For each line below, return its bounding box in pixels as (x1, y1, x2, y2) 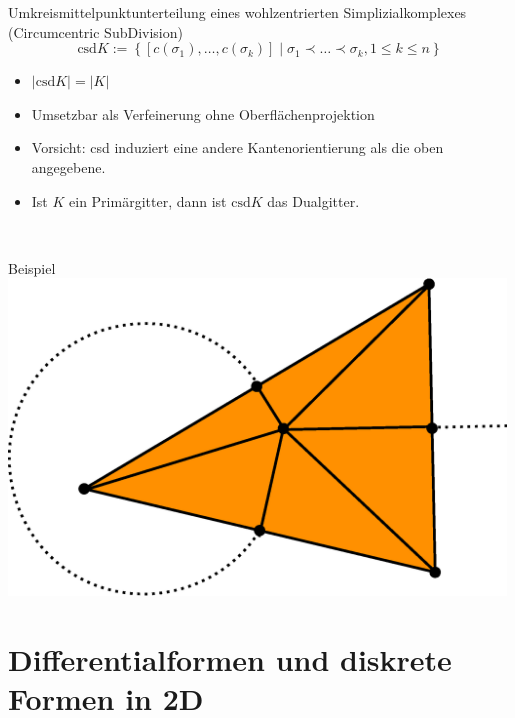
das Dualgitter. (267, 190, 360, 211)
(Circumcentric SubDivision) (8, 21, 183, 42)
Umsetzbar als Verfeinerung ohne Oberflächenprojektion (31, 103, 375, 124)
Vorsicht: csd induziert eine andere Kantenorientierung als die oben (31, 137, 444, 158)
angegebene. (31, 156, 106, 177)
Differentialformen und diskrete (8, 638, 452, 679)
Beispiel (8, 257, 56, 278)
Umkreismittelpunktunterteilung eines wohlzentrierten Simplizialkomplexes (8, 2, 467, 22)
